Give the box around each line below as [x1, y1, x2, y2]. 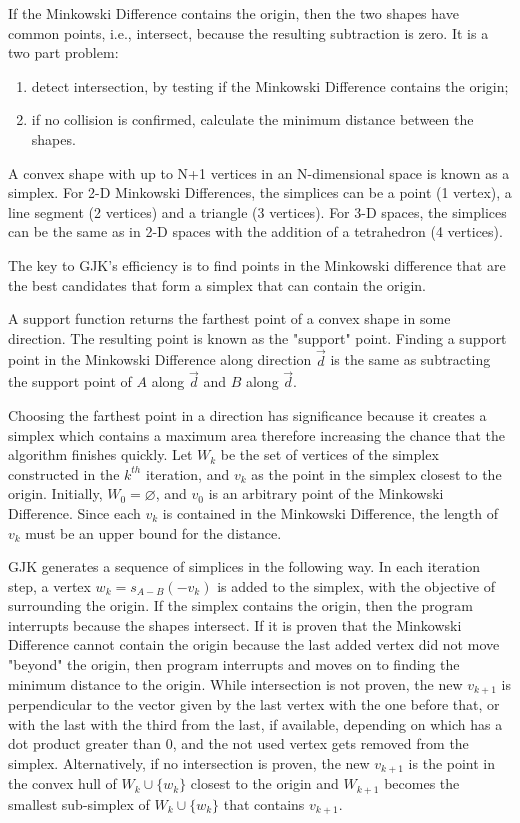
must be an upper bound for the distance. [25, 522, 282, 543]
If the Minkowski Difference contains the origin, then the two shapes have [8, 3, 459, 23]
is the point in [408, 752, 496, 773]
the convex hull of [8, 773, 117, 794]
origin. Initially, [8, 483, 103, 504]
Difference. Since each [8, 502, 141, 523]
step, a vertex [8, 575, 91, 596]
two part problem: [8, 42, 119, 63]
